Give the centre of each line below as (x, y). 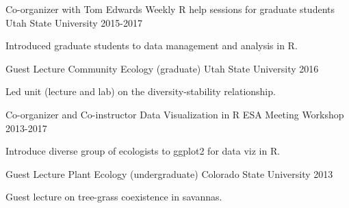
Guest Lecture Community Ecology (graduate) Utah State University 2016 (162, 68)
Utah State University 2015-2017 (74, 22)
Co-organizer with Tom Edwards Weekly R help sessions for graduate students (170, 9)
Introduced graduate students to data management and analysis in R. (152, 45)
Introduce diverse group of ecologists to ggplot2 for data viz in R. (143, 151)
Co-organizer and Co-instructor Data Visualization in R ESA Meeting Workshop (175, 114)
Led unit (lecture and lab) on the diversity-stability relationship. (141, 91)
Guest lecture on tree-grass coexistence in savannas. (114, 197)
